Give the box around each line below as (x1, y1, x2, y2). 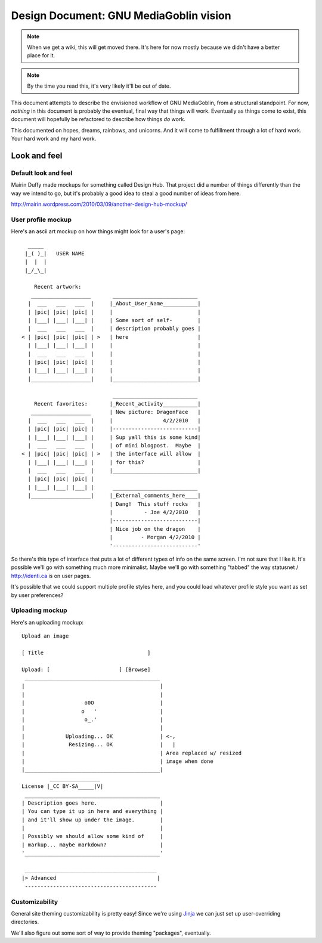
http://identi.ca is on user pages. (11, 572, 91, 579)
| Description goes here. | (21, 799, 163, 806)
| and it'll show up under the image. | (21, 816, 163, 823)
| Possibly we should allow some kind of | (21, 833, 163, 840)
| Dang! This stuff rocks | (109, 500, 201, 507)
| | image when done (21, 758, 214, 765)
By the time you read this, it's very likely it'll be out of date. (27, 82, 171, 89)
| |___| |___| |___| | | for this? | (27, 459, 201, 465)
